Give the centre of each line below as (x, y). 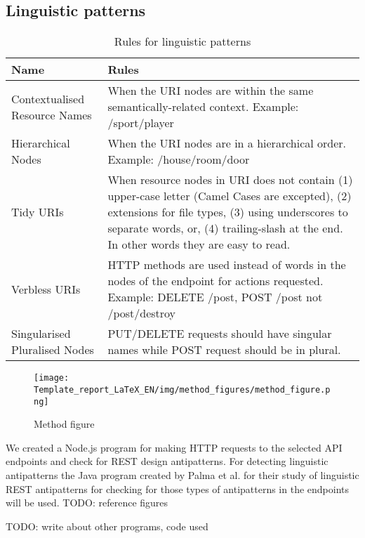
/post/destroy (142, 313)
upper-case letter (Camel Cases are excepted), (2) (230, 196)
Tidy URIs (38, 212)
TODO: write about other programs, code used (107, 526)
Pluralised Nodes (53, 350)
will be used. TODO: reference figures (87, 503)
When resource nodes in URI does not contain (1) (230, 180)
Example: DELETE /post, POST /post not (215, 297)
